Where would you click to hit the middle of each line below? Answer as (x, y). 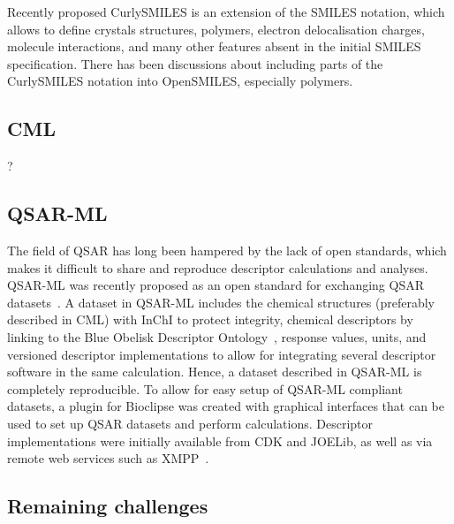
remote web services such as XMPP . (108, 458)
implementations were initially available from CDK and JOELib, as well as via (220, 440)
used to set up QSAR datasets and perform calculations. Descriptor (190, 423)
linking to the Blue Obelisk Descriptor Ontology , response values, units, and (217, 336)
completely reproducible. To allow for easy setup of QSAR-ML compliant (205, 388)
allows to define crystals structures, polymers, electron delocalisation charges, (216, 29)
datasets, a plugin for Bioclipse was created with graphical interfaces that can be (226, 406)
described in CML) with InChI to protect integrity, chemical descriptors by (210, 319)
